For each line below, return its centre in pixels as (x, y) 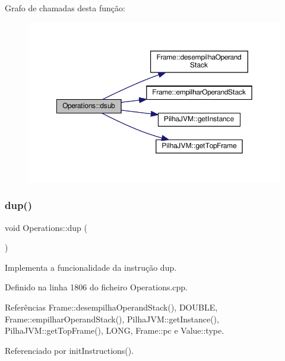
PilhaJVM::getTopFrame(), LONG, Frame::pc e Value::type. (115, 330)
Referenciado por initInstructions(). (69, 350)
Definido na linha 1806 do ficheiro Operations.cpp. (96, 287)
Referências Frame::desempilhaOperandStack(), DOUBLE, (111, 307)
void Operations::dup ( (46, 227)
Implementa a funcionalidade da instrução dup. (91, 267)
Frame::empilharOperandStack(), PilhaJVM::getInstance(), (112, 319)
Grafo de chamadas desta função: (65, 8)
